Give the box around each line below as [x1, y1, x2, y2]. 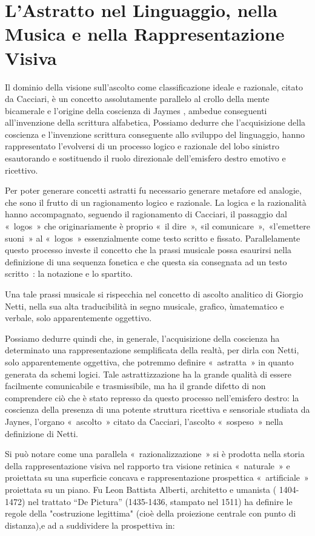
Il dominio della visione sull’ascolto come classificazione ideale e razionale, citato [5, 80, 303, 93]
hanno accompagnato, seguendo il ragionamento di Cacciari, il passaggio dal [5, 208, 287, 220]
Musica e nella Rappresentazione [5, 21, 285, 46]
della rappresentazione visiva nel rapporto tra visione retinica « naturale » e [5, 459, 290, 472]
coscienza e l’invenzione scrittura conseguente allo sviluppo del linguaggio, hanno [5, 127, 305, 140]
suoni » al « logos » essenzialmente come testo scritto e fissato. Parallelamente [5, 231, 300, 244]
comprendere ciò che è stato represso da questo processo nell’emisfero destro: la [5, 391, 299, 404]
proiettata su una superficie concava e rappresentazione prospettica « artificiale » [5, 471, 309, 484]
